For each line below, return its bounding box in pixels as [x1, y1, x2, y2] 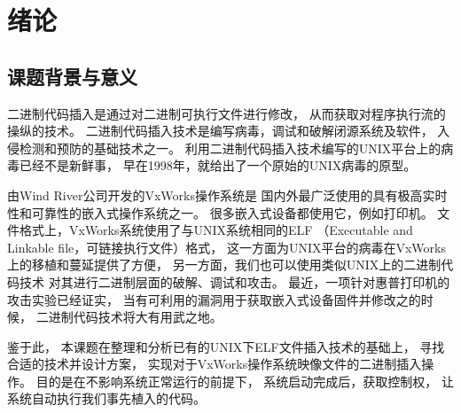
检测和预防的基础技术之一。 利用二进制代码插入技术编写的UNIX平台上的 [19, 138, 441, 157]
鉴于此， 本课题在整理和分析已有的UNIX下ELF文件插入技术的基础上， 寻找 [7, 337, 445, 355]
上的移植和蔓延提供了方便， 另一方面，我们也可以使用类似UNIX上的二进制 [7, 255, 441, 274]
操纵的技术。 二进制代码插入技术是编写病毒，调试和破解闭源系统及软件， [7, 121, 434, 140]
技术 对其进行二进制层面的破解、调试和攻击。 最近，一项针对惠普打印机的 [19, 272, 450, 291]
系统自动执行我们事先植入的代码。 [7, 389, 206, 408]
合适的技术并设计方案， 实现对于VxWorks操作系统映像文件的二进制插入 [7, 355, 422, 373]
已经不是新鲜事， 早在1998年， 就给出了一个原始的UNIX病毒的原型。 [19, 156, 417, 175]
